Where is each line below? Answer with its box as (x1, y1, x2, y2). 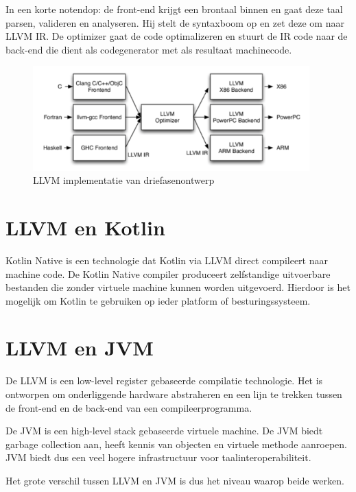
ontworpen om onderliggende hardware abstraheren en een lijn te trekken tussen (5, 387, 342, 401)
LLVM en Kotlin (5, 213, 165, 241)
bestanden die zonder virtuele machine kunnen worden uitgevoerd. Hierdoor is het (5, 280, 351, 294)
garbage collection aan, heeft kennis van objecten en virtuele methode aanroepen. (5, 436, 347, 451)
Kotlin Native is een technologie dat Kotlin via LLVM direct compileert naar (5, 253, 328, 267)
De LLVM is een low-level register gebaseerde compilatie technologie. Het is (5, 373, 323, 388)
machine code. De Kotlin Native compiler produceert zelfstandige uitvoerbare (5, 266, 331, 281)
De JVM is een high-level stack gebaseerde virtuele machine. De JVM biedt (5, 423, 323, 438)
